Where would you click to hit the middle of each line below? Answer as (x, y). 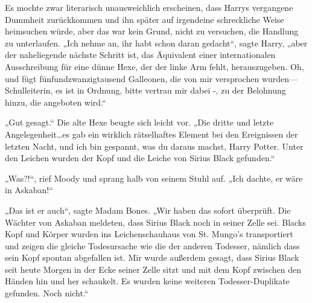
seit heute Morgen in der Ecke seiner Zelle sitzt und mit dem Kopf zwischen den (153, 269)
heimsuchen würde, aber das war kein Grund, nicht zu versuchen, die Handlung (152, 31)
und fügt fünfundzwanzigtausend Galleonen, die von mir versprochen (132, 78)
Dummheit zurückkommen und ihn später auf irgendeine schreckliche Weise (145, 19)
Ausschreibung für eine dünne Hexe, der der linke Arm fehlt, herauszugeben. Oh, (154, 66)
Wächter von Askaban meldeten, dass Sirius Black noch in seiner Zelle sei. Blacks (155, 222)
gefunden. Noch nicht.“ (47, 293)
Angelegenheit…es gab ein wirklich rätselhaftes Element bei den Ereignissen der (151, 134)
